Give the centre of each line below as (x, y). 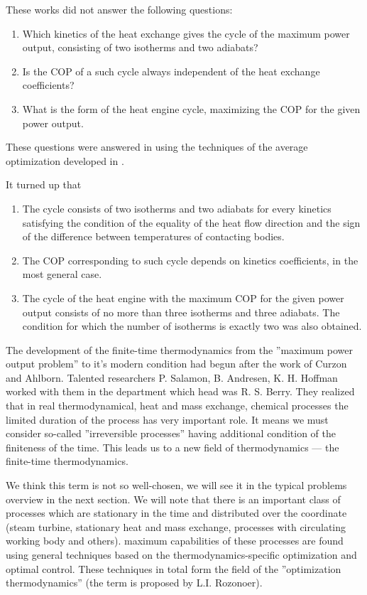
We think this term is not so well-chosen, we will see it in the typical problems (176, 485)
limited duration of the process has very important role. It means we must (167, 419)
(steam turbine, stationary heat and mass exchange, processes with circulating (176, 526)
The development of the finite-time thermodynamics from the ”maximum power (179, 349)
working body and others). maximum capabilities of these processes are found (175, 541)
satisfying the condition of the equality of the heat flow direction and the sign (191, 222)
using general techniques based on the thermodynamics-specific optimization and (181, 554)
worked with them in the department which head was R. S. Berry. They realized (180, 391)
